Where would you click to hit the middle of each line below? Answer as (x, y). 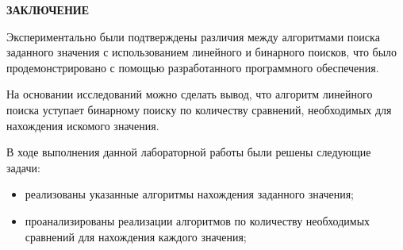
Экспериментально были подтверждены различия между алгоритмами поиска (193, 36)
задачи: (23, 167)
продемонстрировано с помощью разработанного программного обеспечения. (193, 67)
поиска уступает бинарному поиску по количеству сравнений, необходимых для (199, 109)
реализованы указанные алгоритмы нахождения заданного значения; (190, 194)
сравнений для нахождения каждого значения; (136, 236)
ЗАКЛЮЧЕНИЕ (48, 10)
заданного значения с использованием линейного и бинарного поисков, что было (202, 52)
